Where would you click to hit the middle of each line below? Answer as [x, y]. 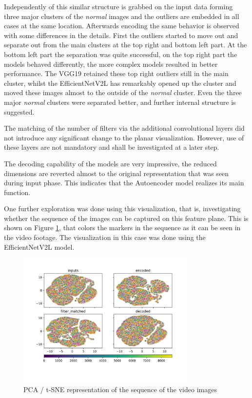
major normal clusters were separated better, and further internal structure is [120, 102]
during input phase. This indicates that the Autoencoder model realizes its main [124, 183]
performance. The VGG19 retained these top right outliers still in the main [116, 73]
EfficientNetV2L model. [39, 247]
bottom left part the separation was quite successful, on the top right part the [121, 54]
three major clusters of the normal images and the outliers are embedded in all [122, 16]
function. [17, 192]
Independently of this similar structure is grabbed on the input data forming [118, 6]
